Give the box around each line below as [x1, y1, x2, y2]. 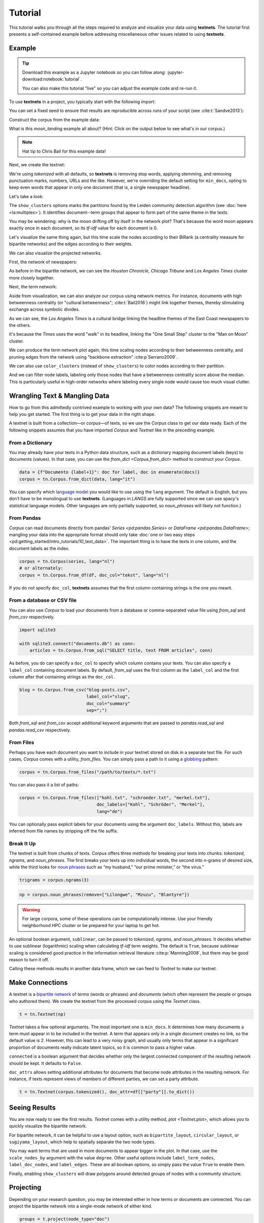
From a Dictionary [9, 439, 52, 446]
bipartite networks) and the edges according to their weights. [9, 241, 133, 247]
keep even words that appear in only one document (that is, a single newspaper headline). [9, 184, 191, 190]
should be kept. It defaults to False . [9, 1060, 83, 1066]
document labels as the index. [9, 545, 70, 551]
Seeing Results [9, 1103, 56, 1111]
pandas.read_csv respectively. [9, 727, 71, 733]
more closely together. [9, 274, 55, 281]
